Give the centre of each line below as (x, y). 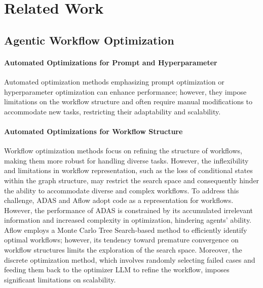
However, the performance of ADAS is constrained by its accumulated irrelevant (129, 210)
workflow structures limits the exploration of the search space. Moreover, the (123, 250)
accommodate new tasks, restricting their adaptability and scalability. (112, 111)
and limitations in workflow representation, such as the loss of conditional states (128, 170)
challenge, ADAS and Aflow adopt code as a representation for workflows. (119, 200)
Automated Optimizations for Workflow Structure (93, 131)
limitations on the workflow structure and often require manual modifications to (128, 101)
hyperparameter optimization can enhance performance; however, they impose (125, 91)
